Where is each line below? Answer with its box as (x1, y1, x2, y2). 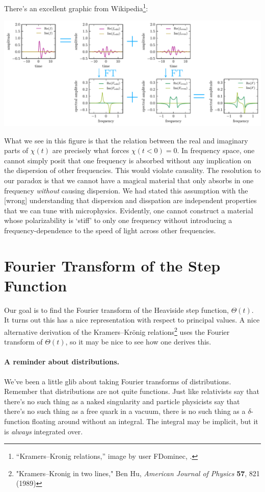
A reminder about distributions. (4, 356, 120, 367)
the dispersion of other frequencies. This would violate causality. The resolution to (4, 165, 261, 176)
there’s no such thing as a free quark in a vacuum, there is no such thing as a (4, 406, 246, 416)
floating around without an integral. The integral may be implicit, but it (32, 416, 258, 427)
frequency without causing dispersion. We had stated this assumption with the (4, 185, 248, 195)
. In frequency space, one (177, 145, 255, 156)
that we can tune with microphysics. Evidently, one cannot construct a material (4, 205, 253, 215)
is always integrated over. (4, 426, 83, 436)
